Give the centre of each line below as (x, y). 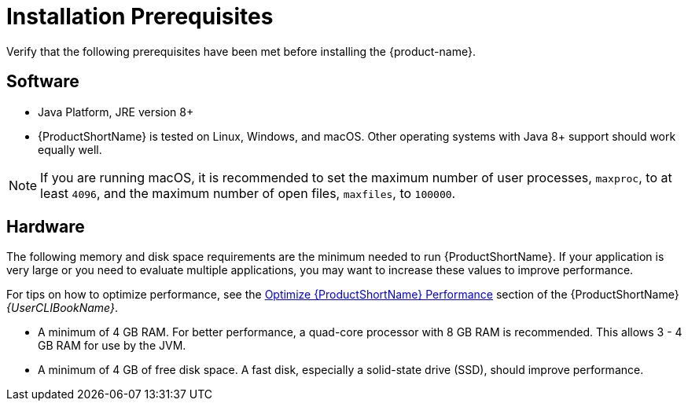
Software (43, 82)
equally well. (70, 149)
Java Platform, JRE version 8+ (116, 112)
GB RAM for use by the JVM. (112, 346)
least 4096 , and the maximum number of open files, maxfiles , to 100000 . (248, 193)
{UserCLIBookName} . (62, 308)
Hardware (46, 227)
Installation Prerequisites (140, 16)
